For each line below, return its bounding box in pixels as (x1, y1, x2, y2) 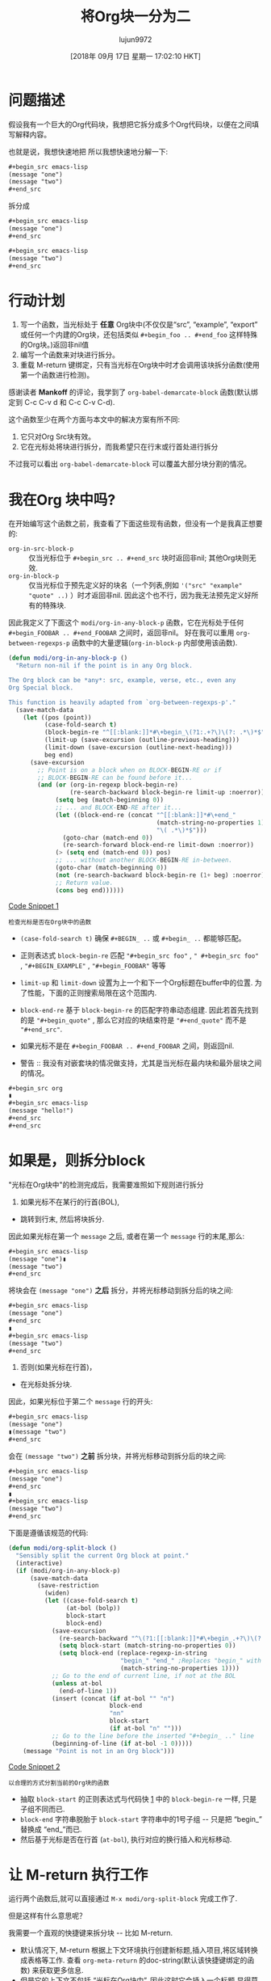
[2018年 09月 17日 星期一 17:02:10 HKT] (69, 51, 202, 61)
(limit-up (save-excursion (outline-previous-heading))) (44, 736, 240, 744)
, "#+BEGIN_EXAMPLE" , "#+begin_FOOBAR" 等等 (19, 960, 166, 970)
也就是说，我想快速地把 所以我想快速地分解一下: (8, 146, 168, 156)
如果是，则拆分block (8, 1152, 146, 1170)
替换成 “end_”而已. (19, 1824, 82, 1834)
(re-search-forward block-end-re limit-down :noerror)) (62, 841, 254, 849)
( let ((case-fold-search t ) (44, 1597, 139, 1605)
